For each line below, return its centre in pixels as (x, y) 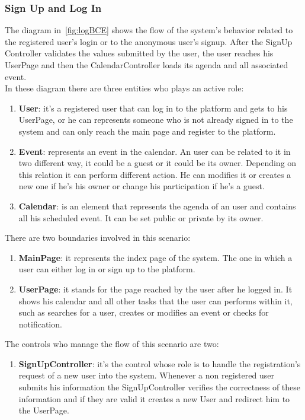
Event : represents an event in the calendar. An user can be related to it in (155, 151)
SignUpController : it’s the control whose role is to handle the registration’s (160, 363)
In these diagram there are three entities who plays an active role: (124, 88)
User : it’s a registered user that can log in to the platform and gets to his (153, 108)
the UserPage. (44, 410)
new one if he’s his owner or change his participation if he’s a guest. (142, 186)
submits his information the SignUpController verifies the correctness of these (160, 387)
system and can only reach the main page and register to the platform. (147, 131)
